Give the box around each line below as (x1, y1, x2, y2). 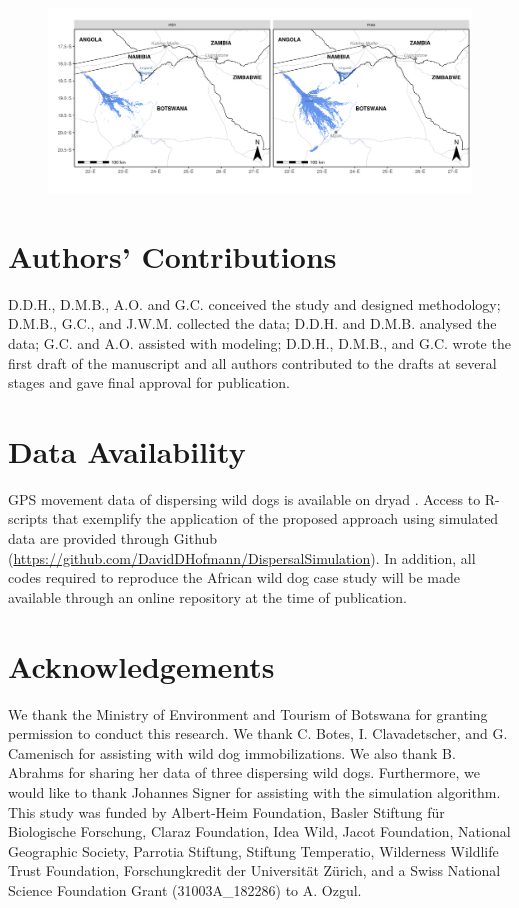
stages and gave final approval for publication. (8, 372, 290, 393)
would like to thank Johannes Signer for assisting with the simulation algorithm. (8, 781, 501, 802)
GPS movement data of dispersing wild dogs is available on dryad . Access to (8, 488, 481, 509)
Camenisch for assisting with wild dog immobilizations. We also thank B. (8, 742, 456, 763)
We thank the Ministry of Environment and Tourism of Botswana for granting (8, 703, 488, 724)
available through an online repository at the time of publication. (8, 586, 407, 607)
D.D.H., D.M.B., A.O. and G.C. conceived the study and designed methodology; (8, 293, 501, 314)
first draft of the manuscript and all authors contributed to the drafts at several (8, 352, 497, 373)
